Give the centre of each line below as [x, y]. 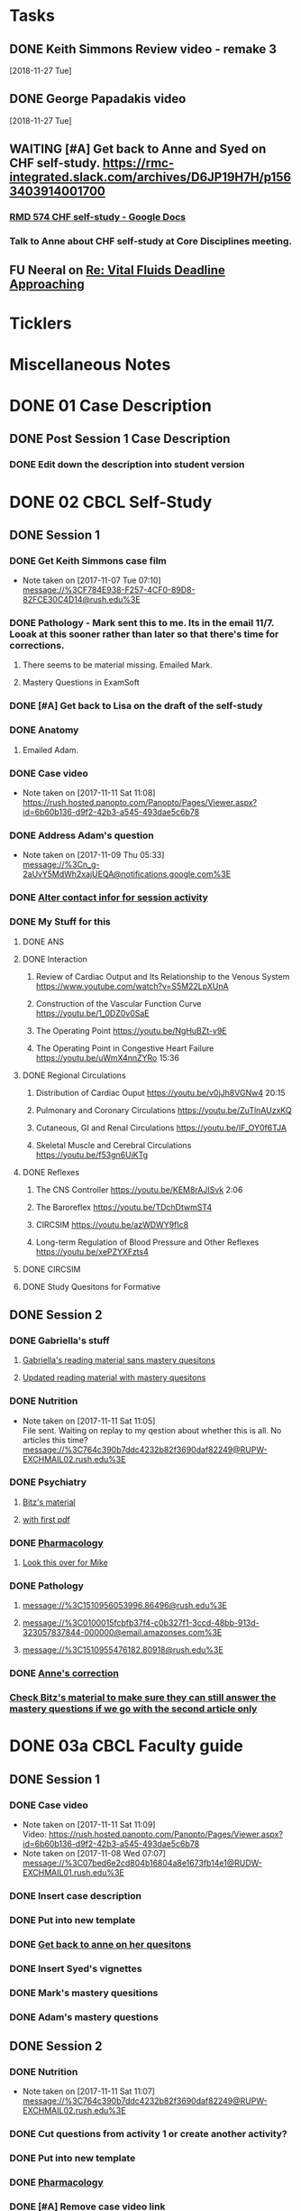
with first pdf [46, 1519]
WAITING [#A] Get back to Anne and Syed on [138, 149]
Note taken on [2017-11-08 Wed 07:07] [94, 1854]
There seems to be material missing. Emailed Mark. [118, 665]
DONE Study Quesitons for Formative [91, 1286]
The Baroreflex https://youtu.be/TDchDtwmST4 [124, 1207]
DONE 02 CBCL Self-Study [111, 502]
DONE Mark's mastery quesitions [84, 1993]
